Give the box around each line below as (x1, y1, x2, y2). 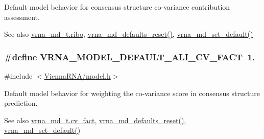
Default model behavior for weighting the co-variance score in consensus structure (4, 87, 260, 98)
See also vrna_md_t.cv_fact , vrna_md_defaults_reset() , (4, 114, 186, 125)
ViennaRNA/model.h (44, 71, 111, 81)
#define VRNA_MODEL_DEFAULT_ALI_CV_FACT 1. (4, 50, 255, 63)
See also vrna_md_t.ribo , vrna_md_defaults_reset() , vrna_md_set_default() (4, 29, 253, 39)
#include (4, 71, 33, 81)
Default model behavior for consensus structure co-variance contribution (4, 2, 230, 12)
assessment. (4, 11, 40, 22)
